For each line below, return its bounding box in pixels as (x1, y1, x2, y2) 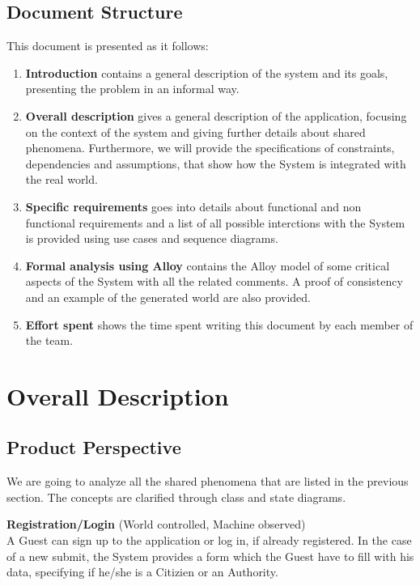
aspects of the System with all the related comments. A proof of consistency (25, 273, 403, 290)
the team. (25, 332, 74, 349)
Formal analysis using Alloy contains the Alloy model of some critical (25, 257, 390, 274)
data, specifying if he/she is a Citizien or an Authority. (6, 563, 278, 580)
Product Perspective (6, 435, 181, 460)
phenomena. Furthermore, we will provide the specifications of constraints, (25, 139, 395, 156)
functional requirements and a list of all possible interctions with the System (25, 214, 405, 231)
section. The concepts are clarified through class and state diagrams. (6, 488, 346, 505)
